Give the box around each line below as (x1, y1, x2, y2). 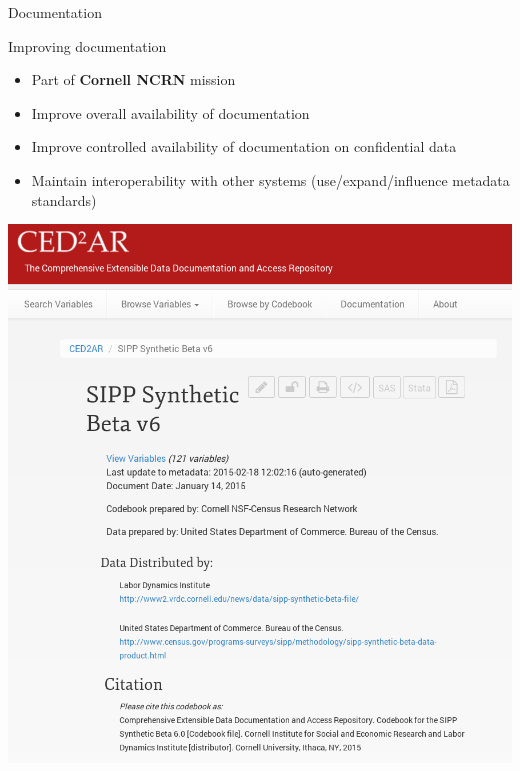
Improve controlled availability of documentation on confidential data (31, 136, 457, 157)
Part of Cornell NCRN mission (31, 69, 236, 90)
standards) (31, 189, 97, 210)
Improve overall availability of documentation (31, 102, 310, 123)
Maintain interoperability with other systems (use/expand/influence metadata (31, 169, 510, 190)
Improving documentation (8, 35, 167, 56)
